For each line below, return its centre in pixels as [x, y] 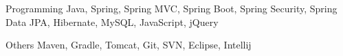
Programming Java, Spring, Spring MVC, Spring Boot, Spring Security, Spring [171, 8]
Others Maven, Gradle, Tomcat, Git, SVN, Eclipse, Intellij [129, 45]
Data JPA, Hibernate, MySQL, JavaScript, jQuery [112, 22]
